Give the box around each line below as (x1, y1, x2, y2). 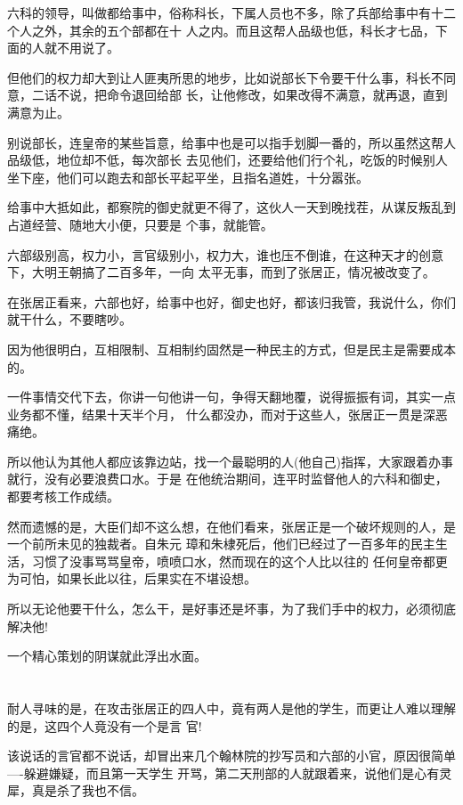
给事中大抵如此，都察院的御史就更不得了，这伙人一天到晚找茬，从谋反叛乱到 (7, 198, 456, 216)
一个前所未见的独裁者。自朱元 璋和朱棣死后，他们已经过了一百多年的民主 (7, 534, 435, 553)
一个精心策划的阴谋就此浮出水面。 (7, 646, 207, 665)
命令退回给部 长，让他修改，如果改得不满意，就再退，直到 (106, 85, 448, 104)
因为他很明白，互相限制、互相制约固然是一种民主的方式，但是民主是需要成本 (7, 339, 456, 358)
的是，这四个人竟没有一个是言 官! (7, 716, 202, 735)
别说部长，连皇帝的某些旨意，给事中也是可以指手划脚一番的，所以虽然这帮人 (7, 133, 456, 151)
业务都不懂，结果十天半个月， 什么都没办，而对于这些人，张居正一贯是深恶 (7, 404, 448, 423)
